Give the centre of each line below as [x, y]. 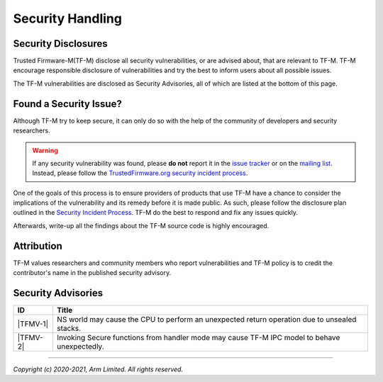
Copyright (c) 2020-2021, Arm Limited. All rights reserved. [98, 369]
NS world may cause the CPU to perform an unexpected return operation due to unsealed [207, 320]
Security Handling [67, 18]
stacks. [69, 328]
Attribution [38, 246]
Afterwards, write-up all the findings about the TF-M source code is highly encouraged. [141, 225]
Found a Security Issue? [67, 104]
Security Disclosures [60, 44]
